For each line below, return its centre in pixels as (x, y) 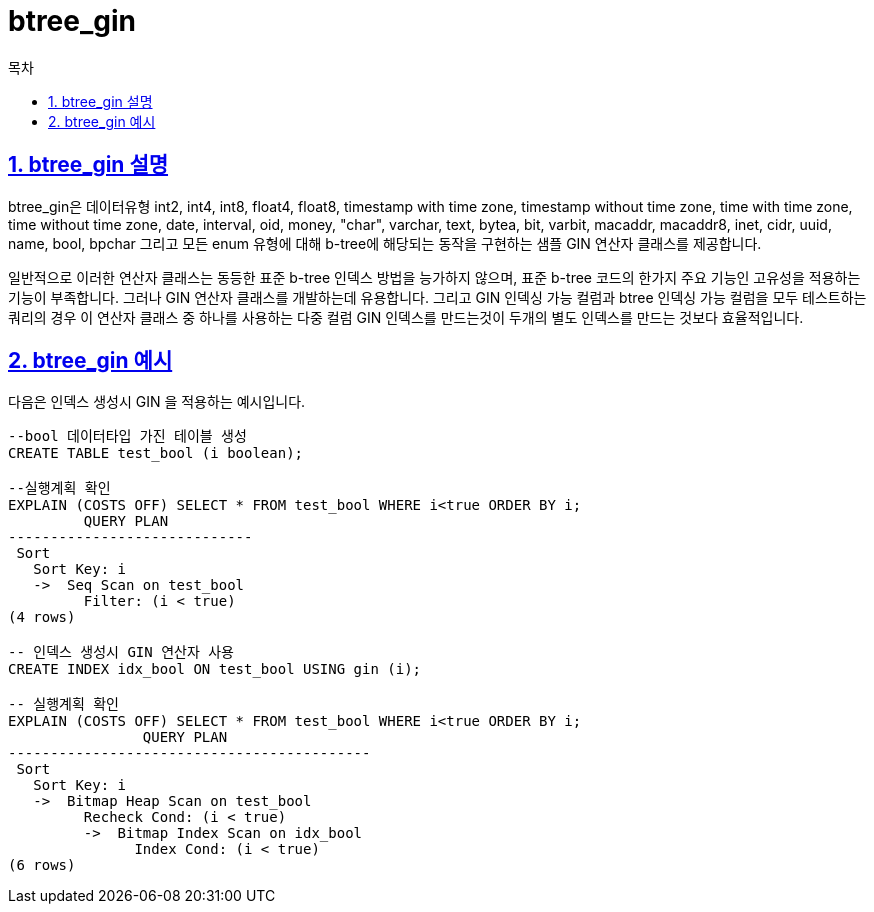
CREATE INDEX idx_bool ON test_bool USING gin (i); (215, 669)
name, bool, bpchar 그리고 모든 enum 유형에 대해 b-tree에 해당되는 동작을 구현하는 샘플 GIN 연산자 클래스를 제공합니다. (385, 243)
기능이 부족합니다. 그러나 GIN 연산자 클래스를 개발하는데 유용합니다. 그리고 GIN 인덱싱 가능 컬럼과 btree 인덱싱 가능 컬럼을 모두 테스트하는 (437, 297)
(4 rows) (42, 617)
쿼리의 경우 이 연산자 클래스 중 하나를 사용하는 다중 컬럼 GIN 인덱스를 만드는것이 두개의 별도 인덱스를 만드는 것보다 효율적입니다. (406, 317)
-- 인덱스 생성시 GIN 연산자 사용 (121, 652)
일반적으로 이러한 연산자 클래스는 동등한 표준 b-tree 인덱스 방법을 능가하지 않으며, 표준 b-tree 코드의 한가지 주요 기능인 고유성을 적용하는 (434, 277)
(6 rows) (42, 865)
